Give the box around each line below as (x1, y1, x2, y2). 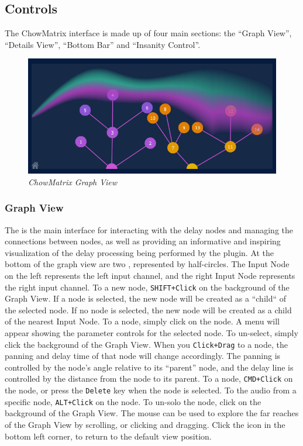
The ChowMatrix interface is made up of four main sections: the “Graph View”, (5, 27, 292, 39)
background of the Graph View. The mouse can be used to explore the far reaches (5, 407, 299, 419)
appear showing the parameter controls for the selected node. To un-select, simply (5, 327, 298, 339)
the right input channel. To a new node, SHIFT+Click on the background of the (5, 281, 290, 293)
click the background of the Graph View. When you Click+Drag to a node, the (5, 338, 288, 350)
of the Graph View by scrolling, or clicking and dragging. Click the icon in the (5, 419, 285, 431)
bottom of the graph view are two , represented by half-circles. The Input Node (5, 258, 290, 270)
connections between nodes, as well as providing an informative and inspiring (5, 235, 281, 247)
